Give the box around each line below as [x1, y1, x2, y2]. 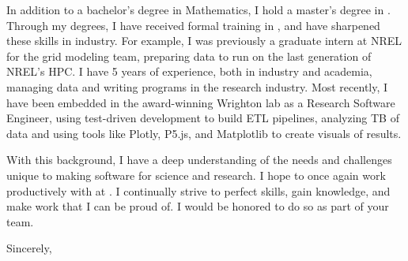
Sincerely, [6, 240, 52, 256]
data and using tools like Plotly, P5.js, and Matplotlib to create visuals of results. [6, 125, 402, 141]
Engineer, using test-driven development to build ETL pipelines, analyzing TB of [6, 110, 399, 126]
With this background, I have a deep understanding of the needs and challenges [6, 151, 392, 168]
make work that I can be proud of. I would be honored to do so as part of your [6, 198, 389, 214]
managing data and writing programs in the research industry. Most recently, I [6, 78, 388, 95]
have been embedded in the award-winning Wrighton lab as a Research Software [6, 94, 395, 110]
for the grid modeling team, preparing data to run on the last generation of [6, 47, 372, 64]
